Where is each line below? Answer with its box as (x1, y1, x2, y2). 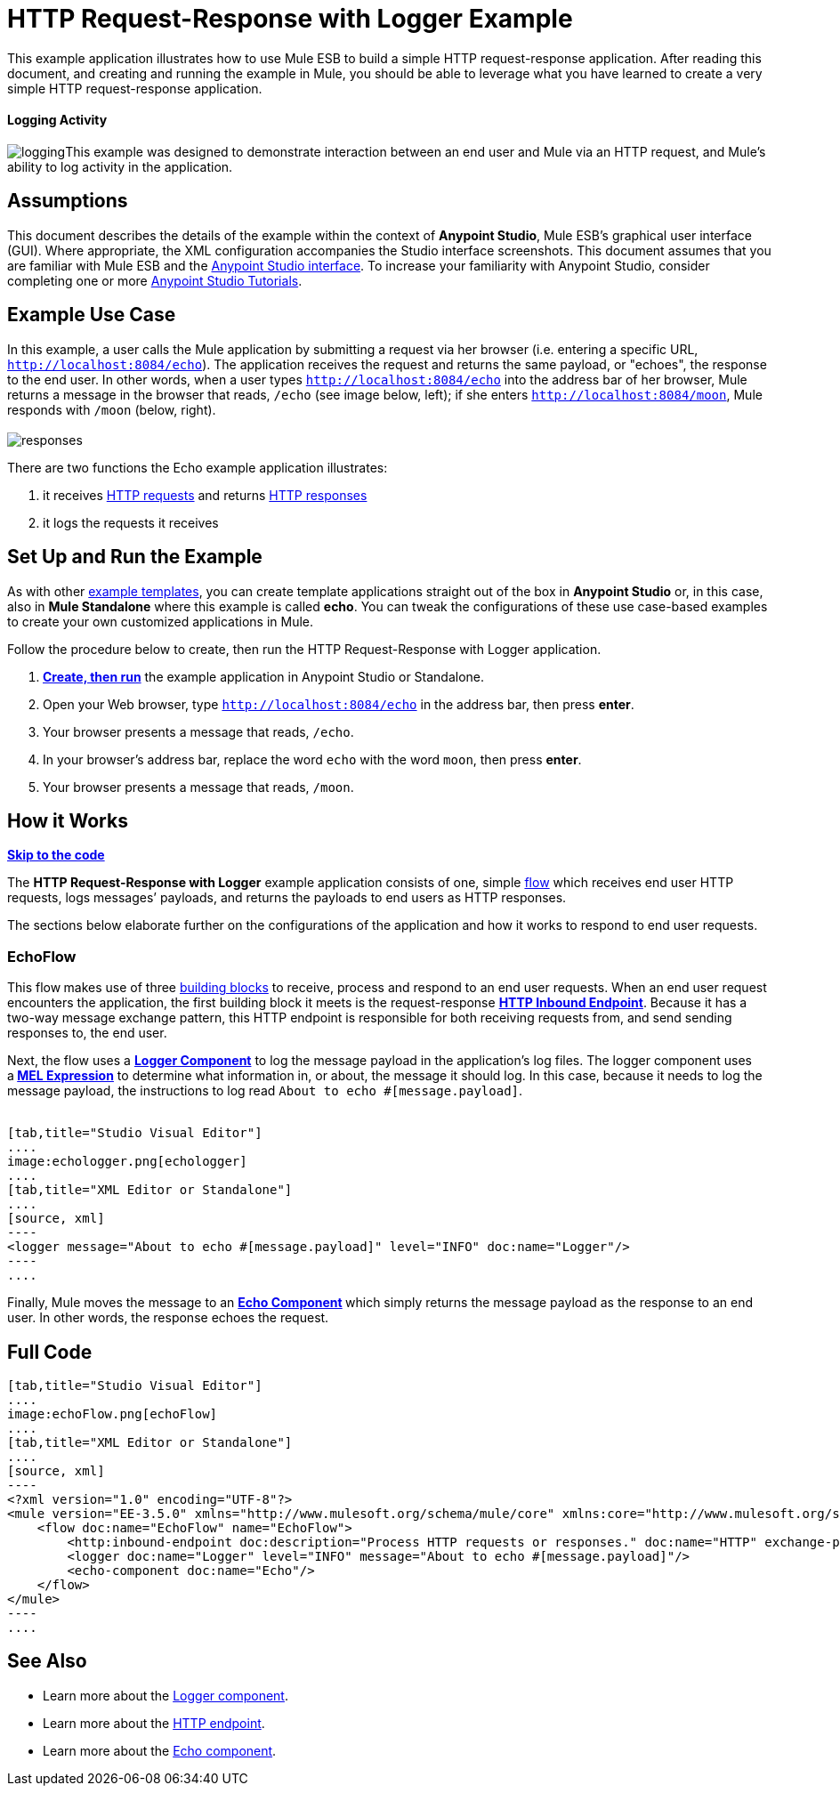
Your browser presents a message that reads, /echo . (43, 723, 354, 739)
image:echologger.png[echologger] (7, 1154, 247, 1169)
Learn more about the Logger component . (43, 1687, 288, 1703)
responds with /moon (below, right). (7, 401, 216, 417)
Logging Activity (7, 112, 108, 128)
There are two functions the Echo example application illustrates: (7, 459, 388, 475)
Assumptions (7, 190, 128, 213)
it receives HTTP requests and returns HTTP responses (43, 487, 367, 503)
